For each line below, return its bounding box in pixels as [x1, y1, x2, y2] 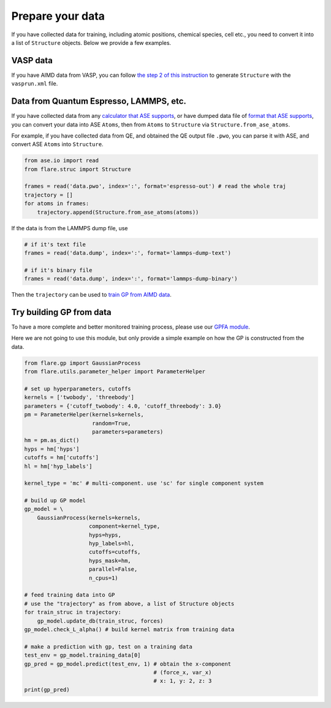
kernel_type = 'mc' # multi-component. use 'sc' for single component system [24, 480, 264, 487]
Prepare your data [11, 9, 105, 23]
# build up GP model [24, 497, 86, 504]
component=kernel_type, [89, 523, 161, 530]
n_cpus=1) [89, 574, 119, 582]
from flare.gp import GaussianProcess [24, 359, 141, 367]
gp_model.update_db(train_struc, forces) [37, 617, 164, 624]
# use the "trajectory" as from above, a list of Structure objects [24, 600, 235, 607]
